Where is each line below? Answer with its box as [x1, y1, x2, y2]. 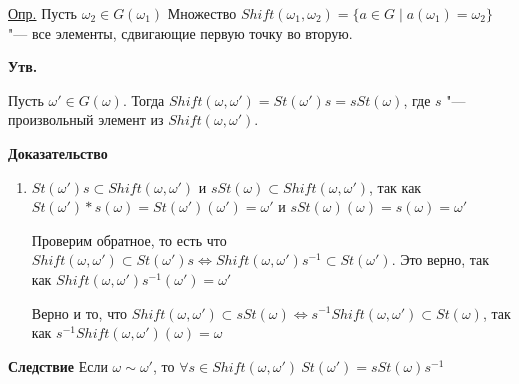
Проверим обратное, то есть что [31, 229, 227, 250]
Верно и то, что [31, 302, 128, 323]
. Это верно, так [391, 249, 490, 270]
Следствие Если [8, 355, 108, 376]
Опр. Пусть [8, 3, 77, 23]
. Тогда [122, 89, 165, 110]
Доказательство [8, 142, 108, 163]
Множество [167, 3, 237, 23]
